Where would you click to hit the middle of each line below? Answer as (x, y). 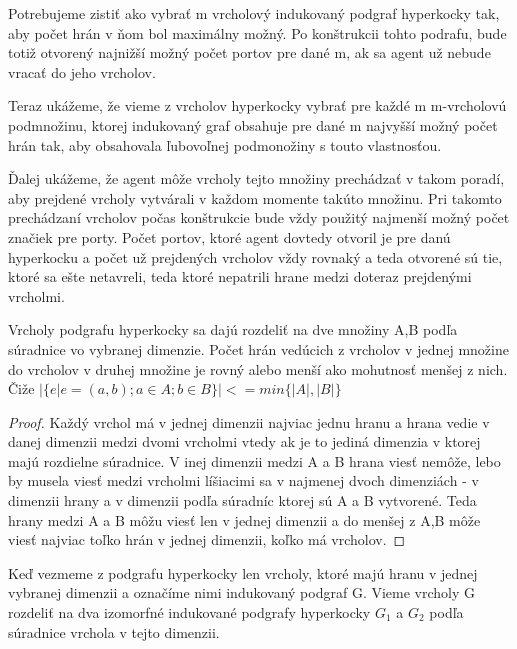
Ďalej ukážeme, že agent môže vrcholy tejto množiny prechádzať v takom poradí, (256, 178)
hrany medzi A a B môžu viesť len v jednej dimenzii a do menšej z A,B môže (244, 519)
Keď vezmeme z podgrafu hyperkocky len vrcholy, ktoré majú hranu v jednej (243, 572)
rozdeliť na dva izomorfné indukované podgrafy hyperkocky (189, 612)
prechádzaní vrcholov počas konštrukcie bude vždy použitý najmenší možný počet (259, 217)
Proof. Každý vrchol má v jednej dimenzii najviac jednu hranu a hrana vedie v (249, 421)
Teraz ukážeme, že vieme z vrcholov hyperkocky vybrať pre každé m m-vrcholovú (257, 105)
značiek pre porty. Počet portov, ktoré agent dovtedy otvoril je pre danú (229, 236)
